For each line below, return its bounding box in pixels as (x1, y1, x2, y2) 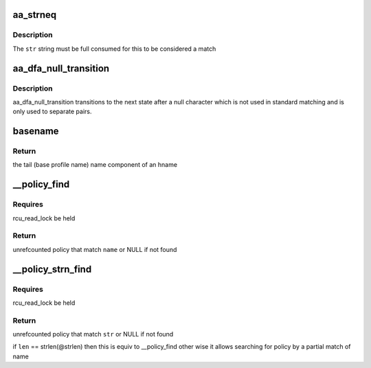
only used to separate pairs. (12, 107, 92, 116)
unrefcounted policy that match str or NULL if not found (12, 330, 174, 338)
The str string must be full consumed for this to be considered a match (12, 45, 216, 53)
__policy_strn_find (12, 263, 92, 275)
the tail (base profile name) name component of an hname (12, 161, 178, 169)
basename (12, 126, 59, 137)
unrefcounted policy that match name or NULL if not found (12, 245, 177, 253)
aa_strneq (12, 9, 57, 21)
